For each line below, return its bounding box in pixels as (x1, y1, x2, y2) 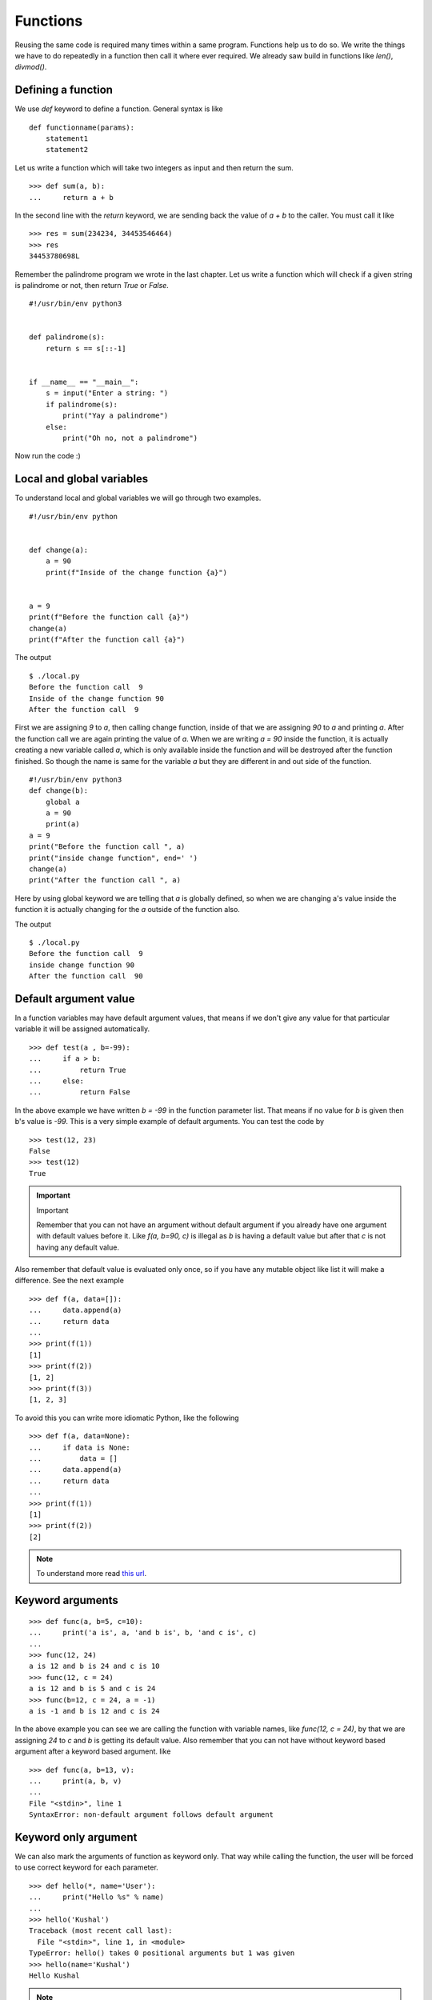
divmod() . (14, 62, 47, 72)
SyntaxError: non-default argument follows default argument (29, 1810, 274, 1819)
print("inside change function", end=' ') (29, 853, 198, 862)
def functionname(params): (29, 122, 135, 132)
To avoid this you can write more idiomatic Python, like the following (14, 1413, 239, 1422)
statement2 (45, 145, 89, 154)
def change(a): (29, 545, 89, 554)
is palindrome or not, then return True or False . (14, 280, 170, 290)
